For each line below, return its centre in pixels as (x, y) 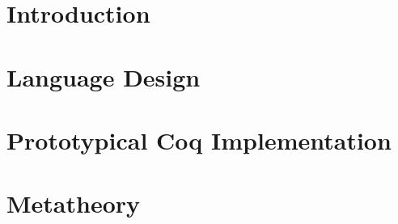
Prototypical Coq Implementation (199, 139)
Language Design (104, 76)
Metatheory (74, 203)
